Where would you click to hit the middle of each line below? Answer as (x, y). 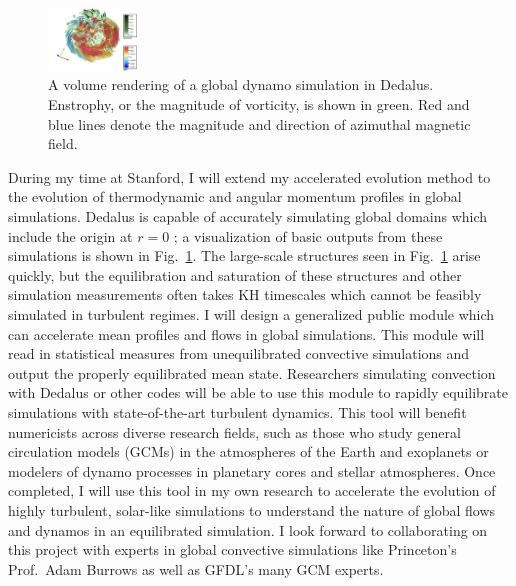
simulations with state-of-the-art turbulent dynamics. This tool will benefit (237, 411)
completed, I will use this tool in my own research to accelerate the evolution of (252, 490)
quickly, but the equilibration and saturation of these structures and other (235, 274)
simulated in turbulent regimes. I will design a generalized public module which (251, 314)
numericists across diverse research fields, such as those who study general (234, 431)
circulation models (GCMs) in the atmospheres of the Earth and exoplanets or (248, 451)
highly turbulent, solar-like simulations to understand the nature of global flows (252, 509)
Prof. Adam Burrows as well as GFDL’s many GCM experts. (196, 568)
